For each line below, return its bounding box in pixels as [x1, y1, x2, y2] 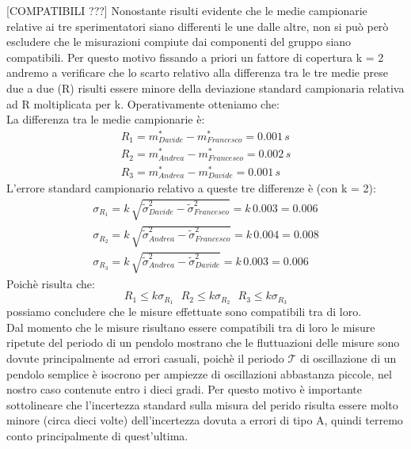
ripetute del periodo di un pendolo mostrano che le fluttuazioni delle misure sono [6, 334, 400, 351]
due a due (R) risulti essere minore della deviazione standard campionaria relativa [6, 79, 405, 96]
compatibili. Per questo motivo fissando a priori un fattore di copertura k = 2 [6, 48, 384, 65]
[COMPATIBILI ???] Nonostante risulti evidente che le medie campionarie [6, 2, 367, 18]
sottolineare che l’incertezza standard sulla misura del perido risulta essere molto [6, 396, 398, 413]
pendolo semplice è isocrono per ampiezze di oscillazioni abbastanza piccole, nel [6, 365, 392, 382]
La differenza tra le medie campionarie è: [6, 111, 205, 127]
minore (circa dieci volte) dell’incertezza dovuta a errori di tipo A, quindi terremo [6, 412, 403, 428]
